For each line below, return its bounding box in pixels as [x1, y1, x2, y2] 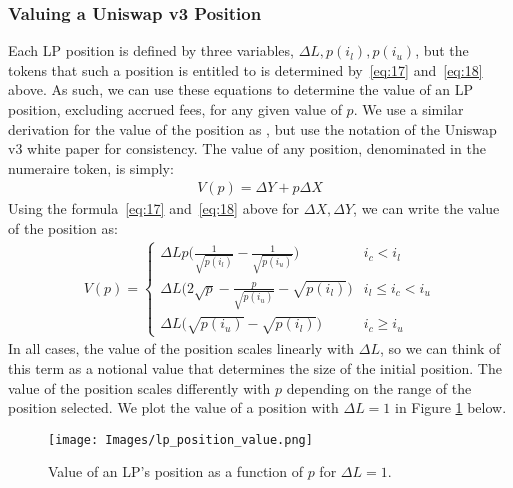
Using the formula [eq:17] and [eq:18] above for [8, 198, 300, 219]
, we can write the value [353, 198, 500, 219]
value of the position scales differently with [8, 377, 271, 398]
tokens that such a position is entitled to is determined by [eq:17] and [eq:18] [8, 59, 483, 80]
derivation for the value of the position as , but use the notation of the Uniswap [8, 118, 497, 139]
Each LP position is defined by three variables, [8, 40, 294, 61]
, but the [415, 40, 469, 61]
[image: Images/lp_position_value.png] [48, 432, 313, 447]
